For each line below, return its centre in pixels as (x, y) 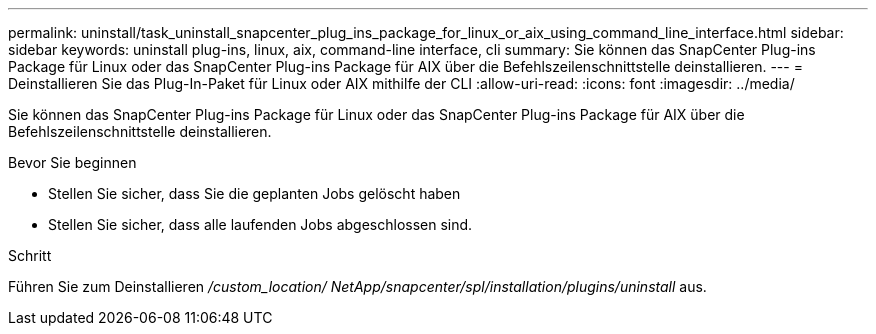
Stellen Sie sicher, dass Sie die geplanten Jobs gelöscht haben (254, 193)
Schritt (30, 255)
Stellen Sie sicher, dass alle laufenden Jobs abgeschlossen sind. (260, 224)
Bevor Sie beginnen (72, 162)
